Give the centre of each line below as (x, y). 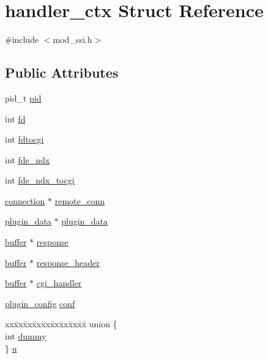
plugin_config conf (40, 303)
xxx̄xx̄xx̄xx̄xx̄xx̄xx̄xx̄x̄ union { (61, 324)
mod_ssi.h (73, 39)
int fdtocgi (24, 139)
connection (25, 200)
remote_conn (80, 200)
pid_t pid (23, 98)
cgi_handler (59, 283)
